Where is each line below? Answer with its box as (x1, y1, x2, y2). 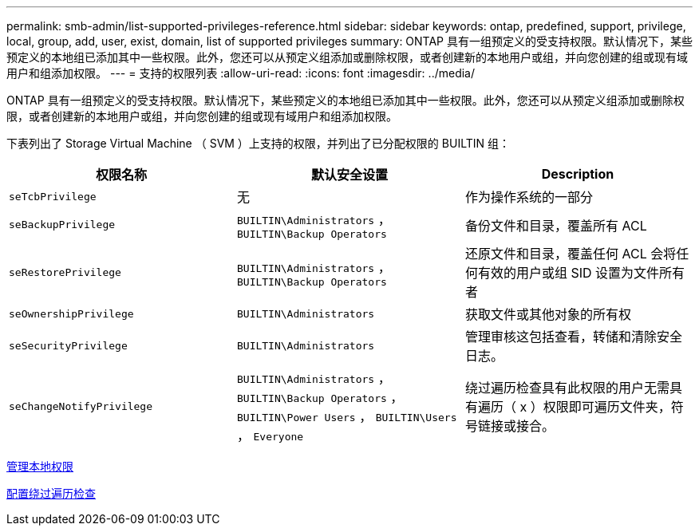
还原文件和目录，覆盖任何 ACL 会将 (464, 246, 677, 262)
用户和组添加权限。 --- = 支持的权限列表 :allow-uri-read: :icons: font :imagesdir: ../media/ (6, 66, 476, 80)
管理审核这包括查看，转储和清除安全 (464, 329, 682, 345)
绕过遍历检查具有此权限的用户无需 (464, 380, 669, 396)
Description (541, 166, 614, 182)
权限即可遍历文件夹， (543, 399, 671, 415)
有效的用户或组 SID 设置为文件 (477, 265, 660, 281)
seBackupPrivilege (9, 219, 116, 231)
